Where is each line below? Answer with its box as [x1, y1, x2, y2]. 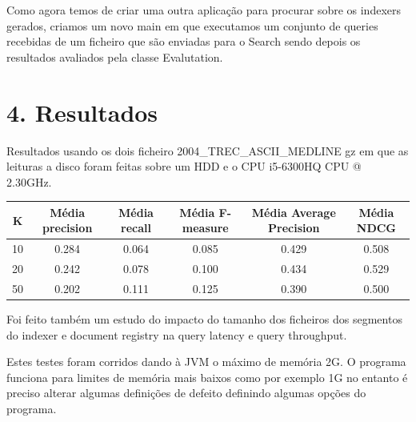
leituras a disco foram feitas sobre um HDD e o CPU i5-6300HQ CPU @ [6, 158, 362, 175]
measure [182, 219, 229, 236]
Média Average [251, 203, 336, 220]
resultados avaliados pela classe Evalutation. [6, 48, 223, 65]
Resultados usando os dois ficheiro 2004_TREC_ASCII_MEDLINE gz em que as [6, 142, 409, 159]
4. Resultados [6, 95, 158, 128]
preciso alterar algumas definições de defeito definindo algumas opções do [6, 384, 366, 401]
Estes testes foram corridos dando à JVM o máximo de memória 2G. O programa [6, 353, 406, 370]
